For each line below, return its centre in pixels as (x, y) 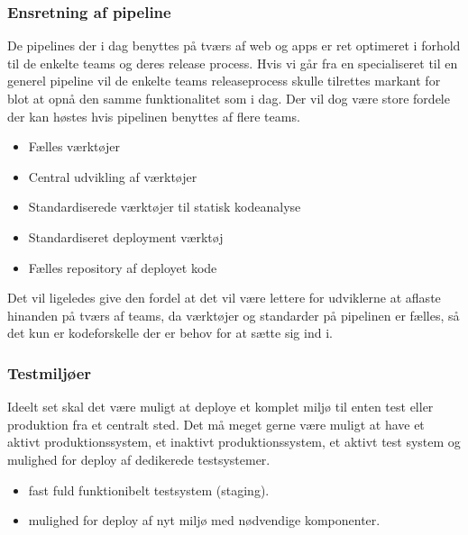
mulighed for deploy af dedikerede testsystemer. (139, 459)
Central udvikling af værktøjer (113, 176)
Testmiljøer (50, 372)
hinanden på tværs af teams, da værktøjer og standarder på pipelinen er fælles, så (234, 315)
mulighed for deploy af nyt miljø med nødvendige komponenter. (204, 520)
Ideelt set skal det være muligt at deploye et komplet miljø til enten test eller (220, 407)
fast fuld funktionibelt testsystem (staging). (149, 490)
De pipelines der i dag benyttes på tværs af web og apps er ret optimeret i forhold (234, 45)
